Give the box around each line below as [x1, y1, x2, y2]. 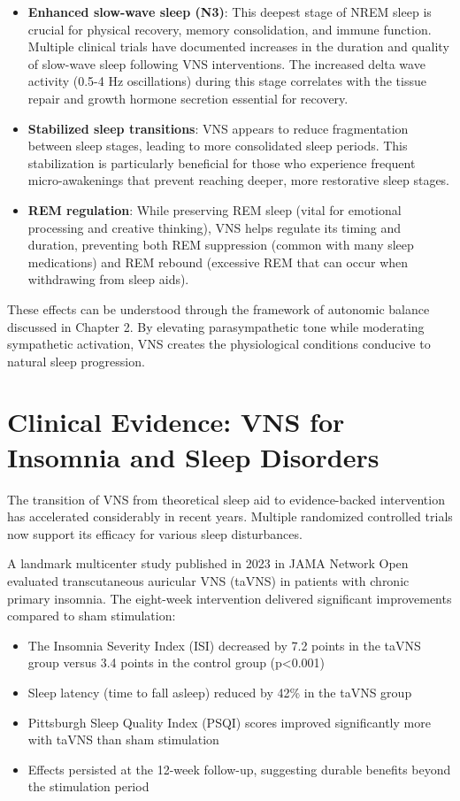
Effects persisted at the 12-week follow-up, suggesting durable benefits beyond [27, 759, 451, 778]
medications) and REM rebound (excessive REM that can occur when [27, 252, 409, 271]
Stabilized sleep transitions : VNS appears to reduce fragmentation [27, 119, 409, 137]
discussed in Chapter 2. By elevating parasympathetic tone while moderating [7, 317, 425, 335]
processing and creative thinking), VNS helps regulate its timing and [27, 218, 402, 236]
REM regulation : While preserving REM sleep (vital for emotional [27, 200, 402, 219]
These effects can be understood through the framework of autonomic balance [7, 299, 430, 318]
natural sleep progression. [7, 351, 145, 370]
